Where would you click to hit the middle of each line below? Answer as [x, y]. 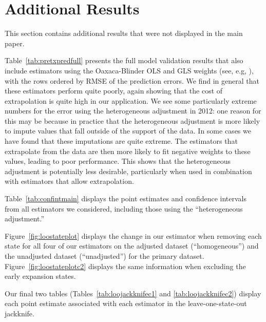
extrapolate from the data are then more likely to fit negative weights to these [128, 151]
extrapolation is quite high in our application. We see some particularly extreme [131, 100]
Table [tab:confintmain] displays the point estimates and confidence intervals [126, 198]
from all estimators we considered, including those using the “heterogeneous [124, 208]
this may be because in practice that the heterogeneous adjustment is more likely [132, 120]
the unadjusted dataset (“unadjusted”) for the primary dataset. [104, 256]
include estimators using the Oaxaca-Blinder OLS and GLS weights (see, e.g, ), [129, 70]
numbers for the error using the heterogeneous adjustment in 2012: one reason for [133, 111]
